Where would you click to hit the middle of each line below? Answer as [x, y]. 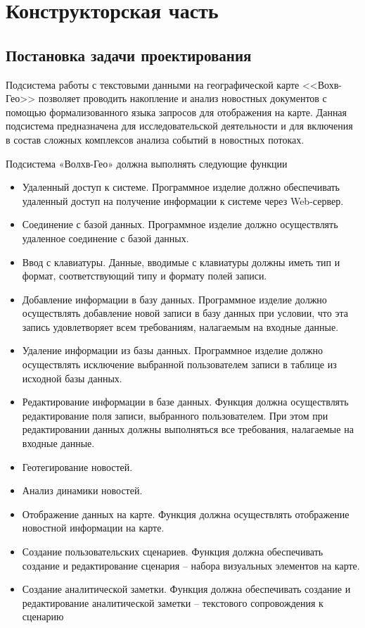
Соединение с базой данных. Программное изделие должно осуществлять [180, 224]
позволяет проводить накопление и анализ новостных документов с [182, 98]
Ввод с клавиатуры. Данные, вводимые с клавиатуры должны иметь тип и [181, 262]
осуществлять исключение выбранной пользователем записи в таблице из [179, 364]
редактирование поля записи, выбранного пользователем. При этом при [175, 415]
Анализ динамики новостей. [82, 490]
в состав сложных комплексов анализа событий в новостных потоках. [155, 139]
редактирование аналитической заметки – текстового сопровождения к [173, 602]
